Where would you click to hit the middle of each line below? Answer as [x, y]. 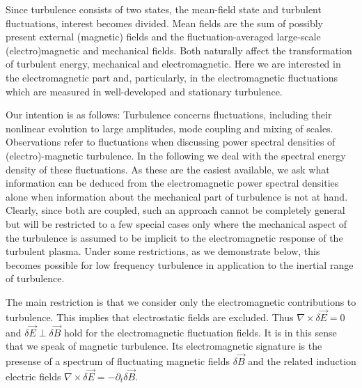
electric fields [33, 376]
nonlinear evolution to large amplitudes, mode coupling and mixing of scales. [170, 128]
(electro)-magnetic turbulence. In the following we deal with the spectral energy [176, 155]
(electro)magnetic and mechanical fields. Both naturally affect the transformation [179, 50]
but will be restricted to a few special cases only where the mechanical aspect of [176, 223]
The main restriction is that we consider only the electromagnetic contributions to [181, 301]
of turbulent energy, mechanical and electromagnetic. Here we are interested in [173, 64]
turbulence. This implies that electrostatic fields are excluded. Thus [150, 317]
